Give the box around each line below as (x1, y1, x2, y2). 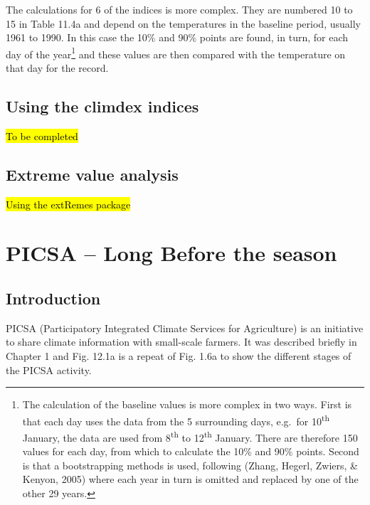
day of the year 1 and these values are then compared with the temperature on (6, 44, 346, 61)
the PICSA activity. (6, 362, 92, 377)
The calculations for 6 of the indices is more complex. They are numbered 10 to (6, 2, 353, 16)
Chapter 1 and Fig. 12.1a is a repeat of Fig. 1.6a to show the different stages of (6, 348, 351, 363)
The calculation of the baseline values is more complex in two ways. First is (22, 397, 352, 412)
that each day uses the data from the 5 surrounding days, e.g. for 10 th (22, 411, 329, 428)
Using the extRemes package (6, 196, 131, 211)
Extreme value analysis (6, 163, 179, 185)
